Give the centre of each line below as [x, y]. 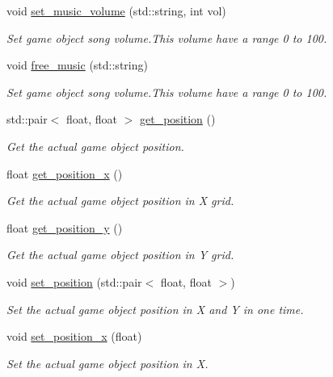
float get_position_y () [65, 227]
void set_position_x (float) [74, 336]
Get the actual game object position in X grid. [120, 201]
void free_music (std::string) [77, 65]
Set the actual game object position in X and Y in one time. [155, 309]
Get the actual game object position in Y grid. [120, 255]
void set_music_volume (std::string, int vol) [116, 10]
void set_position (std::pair [74, 281]
